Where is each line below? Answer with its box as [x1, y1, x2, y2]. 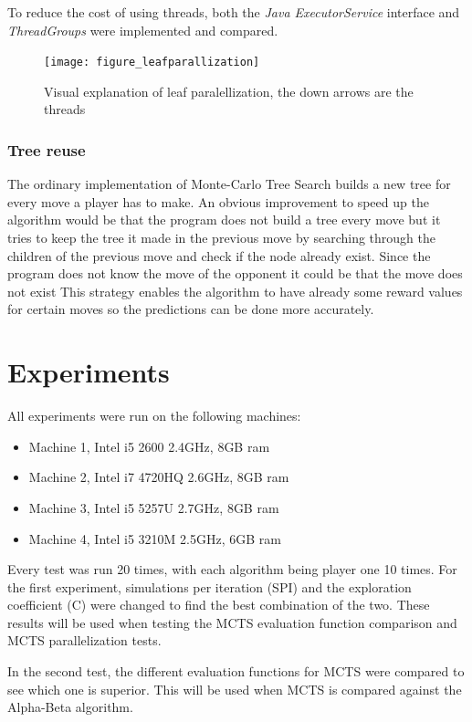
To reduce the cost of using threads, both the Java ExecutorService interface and [7, 3, 460, 21]
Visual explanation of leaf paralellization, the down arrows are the [44, 81, 414, 100]
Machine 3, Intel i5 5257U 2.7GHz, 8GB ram [28, 497, 279, 517]
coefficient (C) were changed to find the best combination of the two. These [7, 595, 430, 614]
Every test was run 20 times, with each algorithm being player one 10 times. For [7, 560, 457, 579]
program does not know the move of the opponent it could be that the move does [7, 264, 463, 283]
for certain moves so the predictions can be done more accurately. [7, 299, 374, 319]
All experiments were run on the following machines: [7, 406, 301, 425]
